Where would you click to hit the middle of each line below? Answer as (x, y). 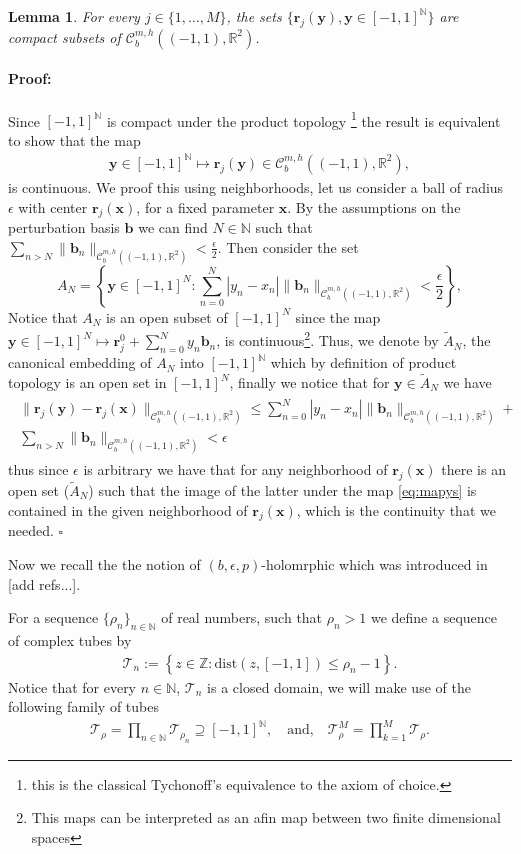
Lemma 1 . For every (74, 16)
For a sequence (53, 617)
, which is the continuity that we (396, 509)
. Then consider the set (288, 246)
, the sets (254, 16)
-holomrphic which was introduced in (374, 563)
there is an (473, 468)
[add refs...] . (44, 583)
